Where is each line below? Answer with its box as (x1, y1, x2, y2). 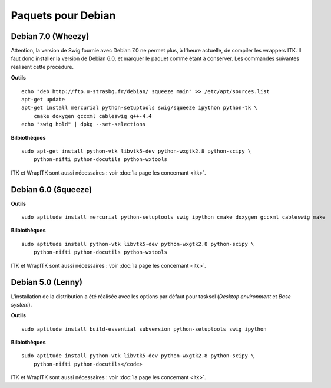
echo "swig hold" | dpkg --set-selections (21, 121, 146, 128)
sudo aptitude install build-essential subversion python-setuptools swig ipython (21, 325, 267, 333)
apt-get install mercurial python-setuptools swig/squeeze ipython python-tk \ (21, 104, 257, 111)
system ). (11, 301, 32, 308)
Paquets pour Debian (11, 9, 116, 22)
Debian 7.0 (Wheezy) (11, 31, 90, 41)
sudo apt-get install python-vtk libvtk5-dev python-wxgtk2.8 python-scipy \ (21, 147, 251, 154)
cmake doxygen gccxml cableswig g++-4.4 (33, 113, 153, 119)
